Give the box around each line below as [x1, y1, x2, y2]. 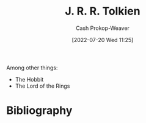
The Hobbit [15, 76, 44, 83]
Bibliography [6, 104, 73, 118]
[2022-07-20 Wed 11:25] [71, 36, 134, 43]
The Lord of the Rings [15, 82, 70, 90]
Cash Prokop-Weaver [75, 24, 130, 32]
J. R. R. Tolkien [65, 4, 141, 18]
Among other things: [6, 64, 58, 71]
